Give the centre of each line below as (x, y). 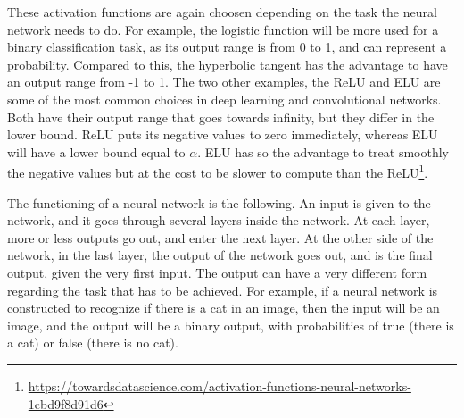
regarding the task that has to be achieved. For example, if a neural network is (223, 290)
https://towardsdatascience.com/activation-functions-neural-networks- (220, 385)
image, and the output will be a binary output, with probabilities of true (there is (231, 325)
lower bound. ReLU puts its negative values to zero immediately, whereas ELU (223, 134)
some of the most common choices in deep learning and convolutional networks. (224, 99)
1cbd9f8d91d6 (66, 403)
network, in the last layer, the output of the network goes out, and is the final (220, 255)
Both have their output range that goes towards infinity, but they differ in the (221, 117)
